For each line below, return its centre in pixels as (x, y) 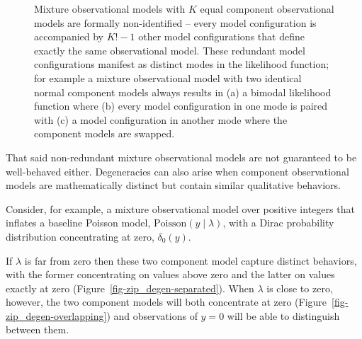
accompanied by (69, 36)
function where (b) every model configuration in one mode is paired (181, 106)
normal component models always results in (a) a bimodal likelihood (183, 92)
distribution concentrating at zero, (80, 236)
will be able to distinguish (283, 315)
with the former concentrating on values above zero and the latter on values (170, 274)
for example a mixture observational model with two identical (168, 77)
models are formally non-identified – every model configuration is (175, 22)
